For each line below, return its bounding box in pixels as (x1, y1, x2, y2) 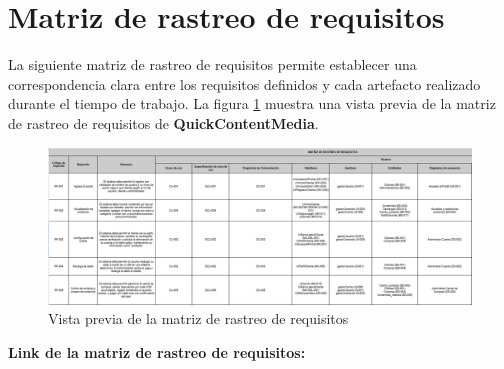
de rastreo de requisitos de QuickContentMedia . (8, 112, 319, 133)
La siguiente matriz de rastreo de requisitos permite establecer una (8, 54, 417, 75)
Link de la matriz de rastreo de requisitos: (8, 342, 306, 363)
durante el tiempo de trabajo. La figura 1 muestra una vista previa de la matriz (8, 93, 496, 114)
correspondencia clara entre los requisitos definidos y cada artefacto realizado (8, 73, 481, 94)
